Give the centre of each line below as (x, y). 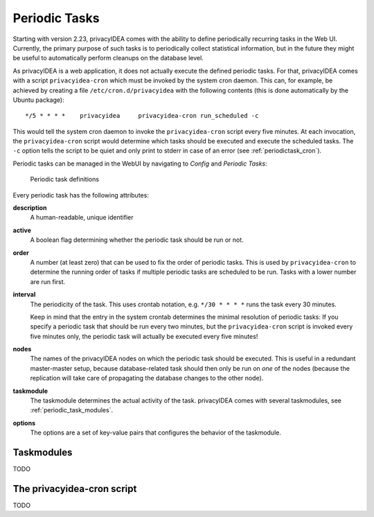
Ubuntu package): (39, 100)
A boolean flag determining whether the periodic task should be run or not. (137, 240)
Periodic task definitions (65, 179)
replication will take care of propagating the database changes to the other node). (147, 378)
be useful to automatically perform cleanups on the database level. (108, 58)
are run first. (48, 281)
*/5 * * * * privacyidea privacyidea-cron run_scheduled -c (142, 116)
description (30, 208)
